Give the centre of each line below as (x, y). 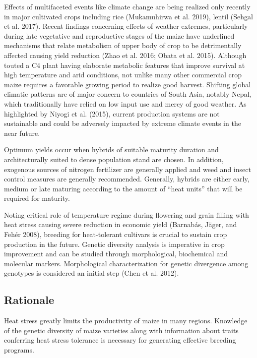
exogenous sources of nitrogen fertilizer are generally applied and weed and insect (128, 169)
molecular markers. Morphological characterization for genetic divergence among (126, 263)
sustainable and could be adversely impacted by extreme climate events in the (123, 123)
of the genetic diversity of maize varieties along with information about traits (121, 330)
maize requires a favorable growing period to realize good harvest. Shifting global (128, 84)
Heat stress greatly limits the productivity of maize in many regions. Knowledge (126, 321)
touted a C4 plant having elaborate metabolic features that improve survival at (125, 65)
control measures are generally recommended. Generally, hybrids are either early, (127, 179)
